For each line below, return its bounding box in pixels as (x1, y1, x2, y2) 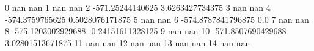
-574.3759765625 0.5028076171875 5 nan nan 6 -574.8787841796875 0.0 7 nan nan (5, 13, 309, 25)
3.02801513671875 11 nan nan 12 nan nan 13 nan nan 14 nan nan (5, 36, 250, 49)
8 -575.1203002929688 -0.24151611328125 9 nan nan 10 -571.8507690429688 (5, 25, 287, 37)
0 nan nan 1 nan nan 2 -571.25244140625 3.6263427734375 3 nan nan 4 (5, 1, 271, 13)
